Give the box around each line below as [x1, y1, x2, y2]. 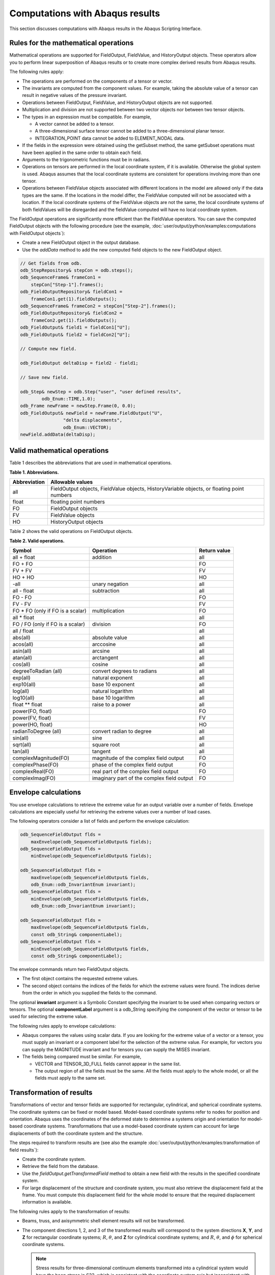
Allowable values [50, 478, 93, 486]
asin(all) [12, 648, 32, 655]
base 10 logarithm [92, 694, 135, 701]
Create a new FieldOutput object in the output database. [22, 240, 140, 246]
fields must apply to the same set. [35, 1075, 106, 1081]
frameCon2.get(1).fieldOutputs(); [31, 317, 117, 323]
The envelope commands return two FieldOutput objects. [9, 966, 129, 972]
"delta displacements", [63, 417, 122, 423]
